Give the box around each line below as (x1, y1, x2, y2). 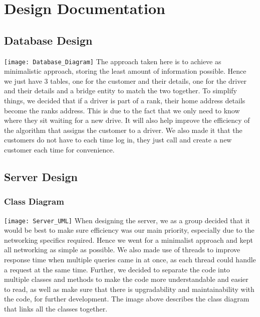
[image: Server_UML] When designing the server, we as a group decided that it (4, 215, 250, 225)
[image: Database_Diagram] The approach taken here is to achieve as (4, 56, 221, 66)
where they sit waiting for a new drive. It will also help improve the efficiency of (4, 115, 250, 125)
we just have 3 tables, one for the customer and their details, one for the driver (4, 75, 246, 86)
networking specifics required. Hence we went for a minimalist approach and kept (4, 234, 253, 245)
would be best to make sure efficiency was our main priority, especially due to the (4, 225, 254, 235)
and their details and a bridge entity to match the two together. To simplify (4, 85, 237, 96)
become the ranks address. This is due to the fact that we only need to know (4, 105, 240, 115)
